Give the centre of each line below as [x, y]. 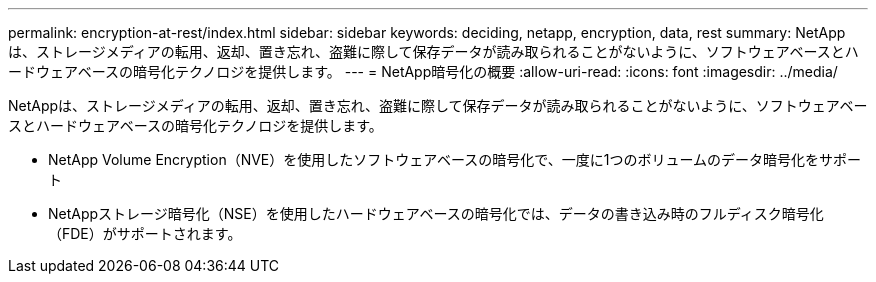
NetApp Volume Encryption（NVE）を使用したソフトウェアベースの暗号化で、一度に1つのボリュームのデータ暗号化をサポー [455, 159]
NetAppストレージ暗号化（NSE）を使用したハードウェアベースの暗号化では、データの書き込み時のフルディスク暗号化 [436, 213]
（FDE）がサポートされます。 [145, 233]
